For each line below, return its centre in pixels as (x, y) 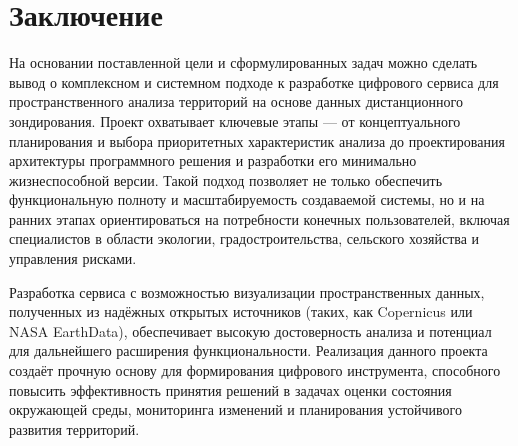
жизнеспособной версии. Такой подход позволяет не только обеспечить (226, 179)
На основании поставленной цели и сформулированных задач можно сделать (243, 62)
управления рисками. (73, 258)
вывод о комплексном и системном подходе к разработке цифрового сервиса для (254, 81)
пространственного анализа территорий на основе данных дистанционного (236, 101)
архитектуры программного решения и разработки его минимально (213, 160)
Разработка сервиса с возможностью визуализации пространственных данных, (247, 291)
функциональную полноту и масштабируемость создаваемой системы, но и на (247, 199)
